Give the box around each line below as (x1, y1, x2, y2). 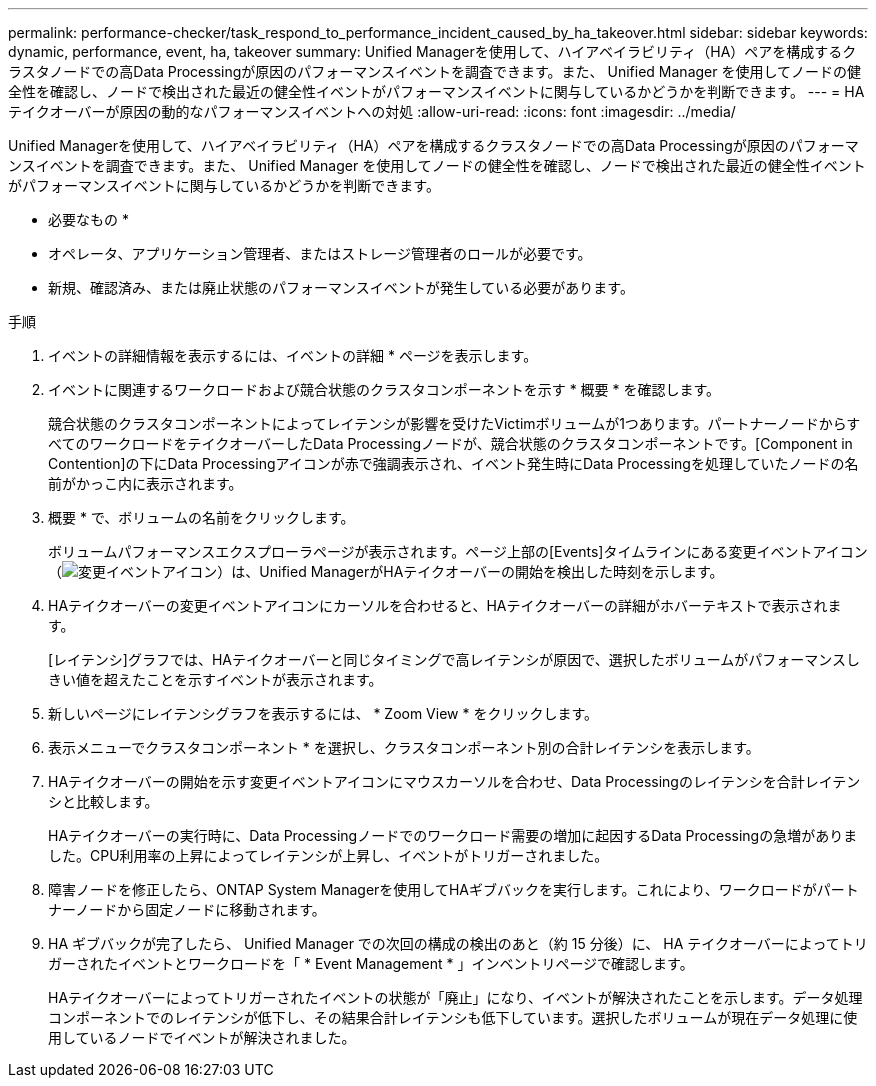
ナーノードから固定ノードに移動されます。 (48, 901, 326, 918)
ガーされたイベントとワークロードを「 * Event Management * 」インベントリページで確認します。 (48, 955, 694, 972)
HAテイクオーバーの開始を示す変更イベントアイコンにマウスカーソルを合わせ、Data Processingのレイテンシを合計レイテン (48, 773, 861, 790)
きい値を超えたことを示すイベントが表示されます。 (48, 671, 383, 688)
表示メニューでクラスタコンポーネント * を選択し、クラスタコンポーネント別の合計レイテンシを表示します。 (48, 739, 760, 756)
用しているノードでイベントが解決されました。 (48, 1029, 356, 1046)
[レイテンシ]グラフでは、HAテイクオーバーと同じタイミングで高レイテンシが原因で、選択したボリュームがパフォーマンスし (48, 651, 861, 668)
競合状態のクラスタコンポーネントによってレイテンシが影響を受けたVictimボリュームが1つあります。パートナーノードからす (48, 415, 861, 432)
